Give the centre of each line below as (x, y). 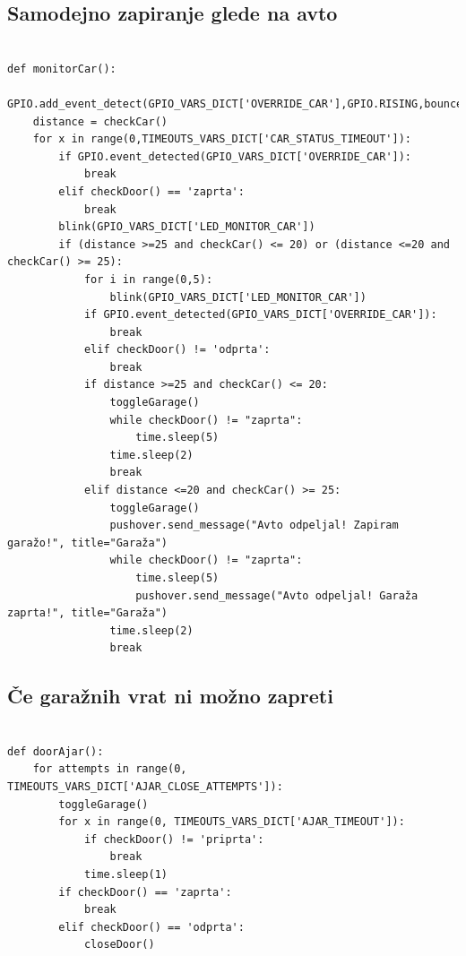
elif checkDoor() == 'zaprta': (151, 191)
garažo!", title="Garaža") (87, 543)
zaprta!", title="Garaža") (87, 613)
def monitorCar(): (62, 69)
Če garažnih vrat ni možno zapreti (170, 696)
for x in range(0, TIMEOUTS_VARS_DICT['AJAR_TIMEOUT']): (232, 822)
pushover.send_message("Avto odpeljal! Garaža (277, 595)
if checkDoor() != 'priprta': (174, 839)
